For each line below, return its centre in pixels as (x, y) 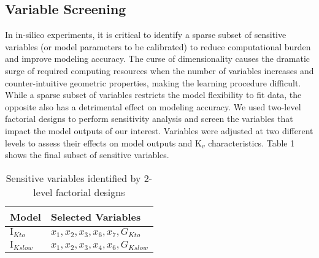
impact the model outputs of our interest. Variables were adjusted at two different (159, 130)
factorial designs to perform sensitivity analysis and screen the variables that (149, 119)
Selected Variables (96, 216)
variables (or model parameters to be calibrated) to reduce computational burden (158, 46)
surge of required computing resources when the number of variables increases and (159, 70)
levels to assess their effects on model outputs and (99, 142)
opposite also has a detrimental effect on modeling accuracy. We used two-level (153, 106)
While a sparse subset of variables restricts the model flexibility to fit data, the (153, 95)
